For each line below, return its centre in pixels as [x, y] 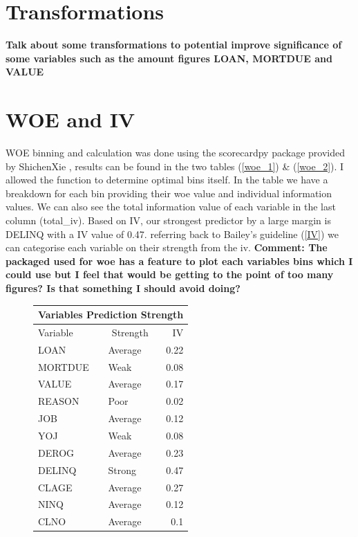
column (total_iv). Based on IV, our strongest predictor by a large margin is [168, 220]
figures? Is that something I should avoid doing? [123, 288]
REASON [59, 401]
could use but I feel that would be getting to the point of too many [170, 274]
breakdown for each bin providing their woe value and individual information [169, 193]
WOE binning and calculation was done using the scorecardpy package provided [175, 153]
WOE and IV [70, 119]
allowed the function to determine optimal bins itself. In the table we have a [167, 180]
